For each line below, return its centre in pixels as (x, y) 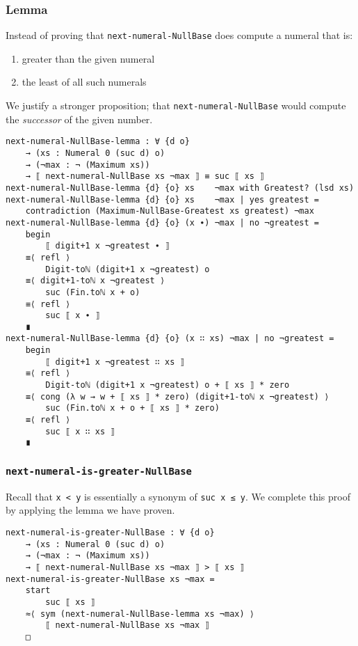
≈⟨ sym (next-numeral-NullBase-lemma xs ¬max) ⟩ (140, 614)
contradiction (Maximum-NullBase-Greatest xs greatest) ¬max (170, 211)
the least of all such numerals (84, 82)
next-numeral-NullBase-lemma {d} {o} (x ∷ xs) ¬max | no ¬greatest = (170, 339)
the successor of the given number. (79, 119)
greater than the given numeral (88, 58)
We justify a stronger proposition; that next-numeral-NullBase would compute (176, 105)
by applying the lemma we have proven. (90, 510)
